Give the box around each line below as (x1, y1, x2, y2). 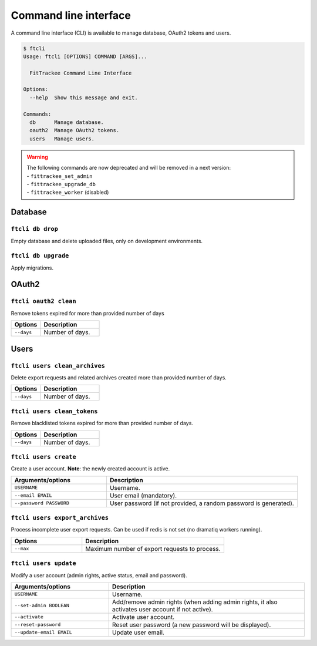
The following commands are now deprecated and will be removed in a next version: (26, 164, 231, 171)
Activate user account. (112, 613, 175, 621)
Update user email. (112, 628, 164, 637)
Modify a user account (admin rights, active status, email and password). (11, 571, 188, 578)
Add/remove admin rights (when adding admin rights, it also (112, 598, 278, 606)
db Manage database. (29, 119, 104, 126)
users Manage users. (29, 135, 95, 142)
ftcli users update (11, 560, 76, 567)
